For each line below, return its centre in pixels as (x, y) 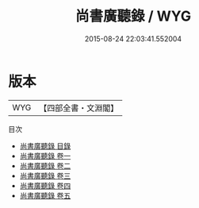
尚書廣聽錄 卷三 (45, 175)
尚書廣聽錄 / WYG (133, 16)
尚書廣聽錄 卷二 (45, 166)
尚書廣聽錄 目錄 (45, 146)
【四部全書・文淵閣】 (79, 108)
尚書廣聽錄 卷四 (45, 185)
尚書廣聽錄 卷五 (45, 195)
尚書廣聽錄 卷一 (45, 156)
